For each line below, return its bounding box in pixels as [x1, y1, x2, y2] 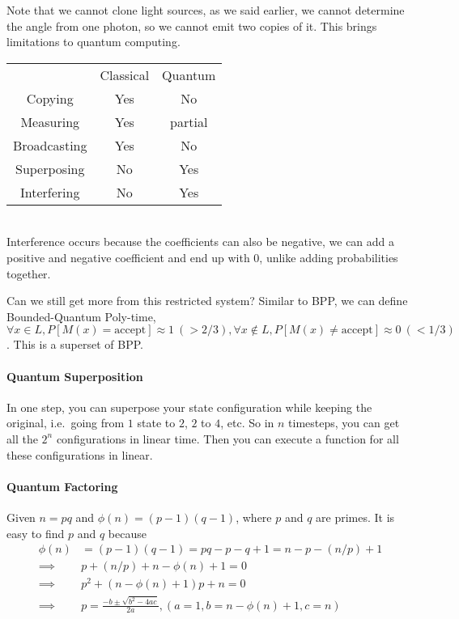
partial [170, 112, 208, 131]
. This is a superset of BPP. [6, 336, 143, 353]
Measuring [20, 112, 80, 131]
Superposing [15, 159, 85, 178]
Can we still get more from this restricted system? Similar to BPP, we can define [6, 292, 408, 309]
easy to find [6, 524, 65, 541]
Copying [26, 88, 74, 108]
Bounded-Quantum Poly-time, [6, 307, 156, 324]
